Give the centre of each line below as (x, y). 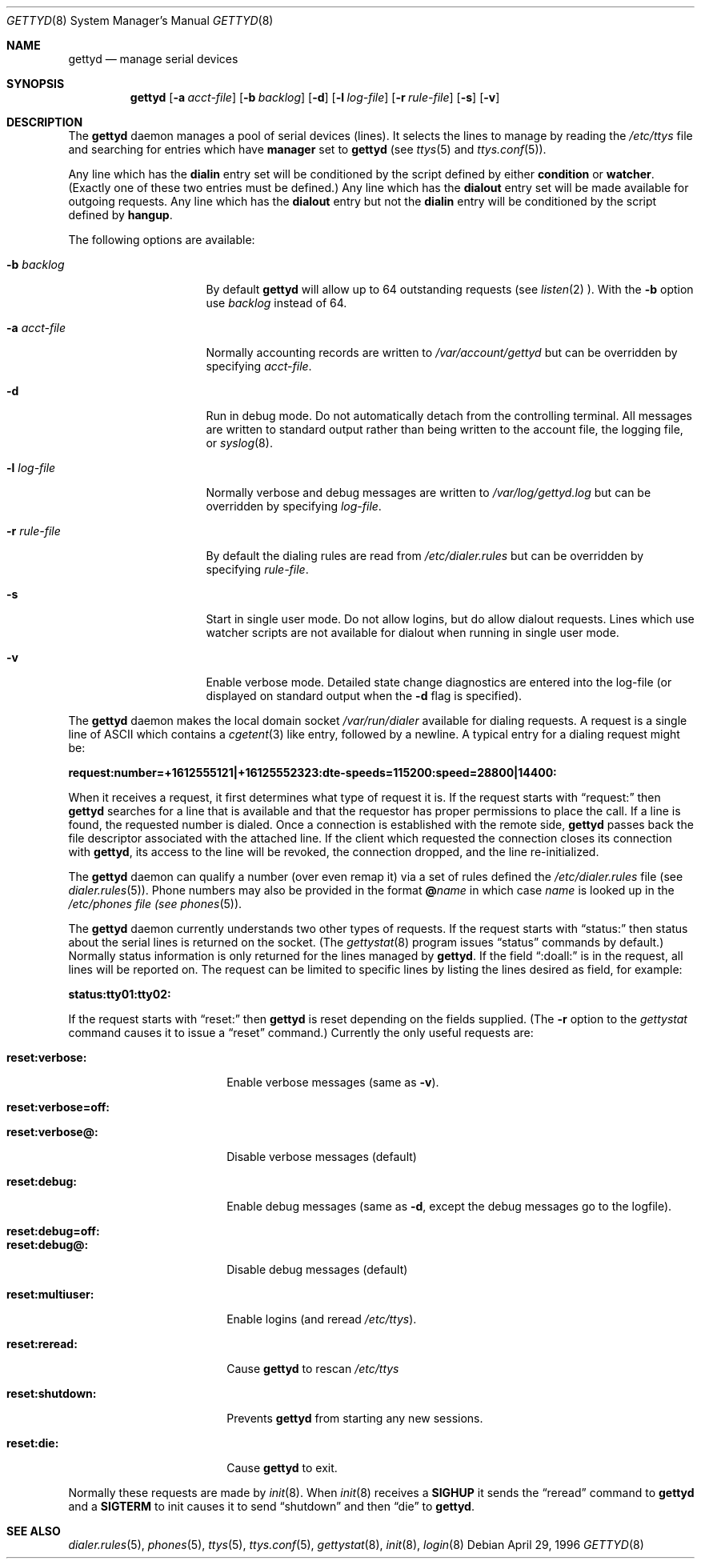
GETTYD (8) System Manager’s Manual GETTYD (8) (140, 20)
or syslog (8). (239, 443)
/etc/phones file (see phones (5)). (155, 904)
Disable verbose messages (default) (322, 1157)
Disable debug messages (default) (317, 1269)
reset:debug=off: (53, 1231)
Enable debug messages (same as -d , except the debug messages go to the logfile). (449, 1206)
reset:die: (33, 1443)
